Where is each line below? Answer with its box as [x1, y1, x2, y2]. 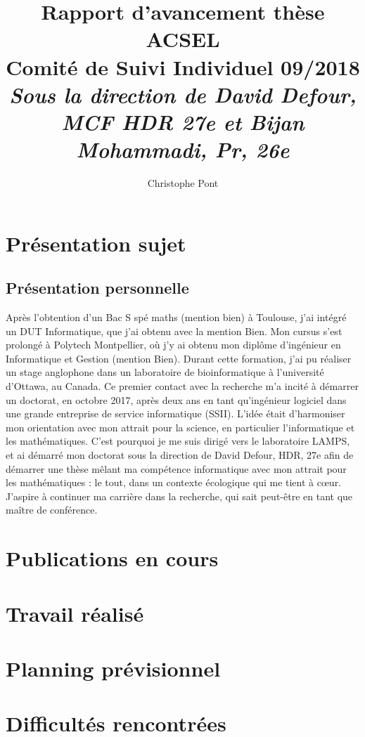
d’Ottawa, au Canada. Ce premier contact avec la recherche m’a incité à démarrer [6, 379, 359, 393]
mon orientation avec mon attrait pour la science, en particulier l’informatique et [6, 419, 355, 434]
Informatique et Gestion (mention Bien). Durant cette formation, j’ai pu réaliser [6, 351, 352, 365]
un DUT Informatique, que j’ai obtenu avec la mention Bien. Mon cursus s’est [6, 323, 342, 338]
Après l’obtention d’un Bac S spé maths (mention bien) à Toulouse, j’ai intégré [6, 310, 347, 325]
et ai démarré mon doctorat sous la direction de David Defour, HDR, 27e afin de [6, 447, 354, 462]
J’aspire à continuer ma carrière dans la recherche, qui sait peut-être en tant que [6, 488, 353, 503]
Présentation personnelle [6, 277, 189, 299]
